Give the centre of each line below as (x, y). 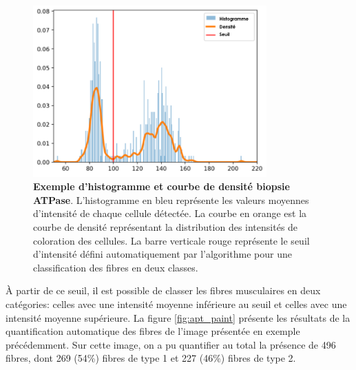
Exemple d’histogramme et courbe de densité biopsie (161, 186)
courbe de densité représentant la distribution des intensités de (166, 227)
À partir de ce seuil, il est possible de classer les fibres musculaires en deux (163, 290)
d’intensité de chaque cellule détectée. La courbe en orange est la (170, 213)
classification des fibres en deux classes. (116, 267)
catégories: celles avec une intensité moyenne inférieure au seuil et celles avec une (176, 304)
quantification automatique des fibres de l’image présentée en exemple (153, 331)
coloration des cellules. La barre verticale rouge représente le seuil (171, 240)
